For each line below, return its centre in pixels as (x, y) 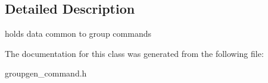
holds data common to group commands (78, 33)
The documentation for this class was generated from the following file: (134, 53)
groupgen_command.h (46, 73)
